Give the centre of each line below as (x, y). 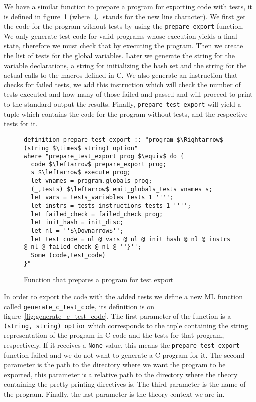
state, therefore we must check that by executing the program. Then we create (124, 45)
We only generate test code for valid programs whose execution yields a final (121, 36)
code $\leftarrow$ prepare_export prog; (99, 164)
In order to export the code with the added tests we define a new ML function (123, 296)
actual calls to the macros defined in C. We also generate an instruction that (121, 75)
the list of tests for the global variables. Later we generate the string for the (119, 55)
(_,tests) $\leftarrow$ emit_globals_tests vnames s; (122, 189)
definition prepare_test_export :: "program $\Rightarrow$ (124, 139)
